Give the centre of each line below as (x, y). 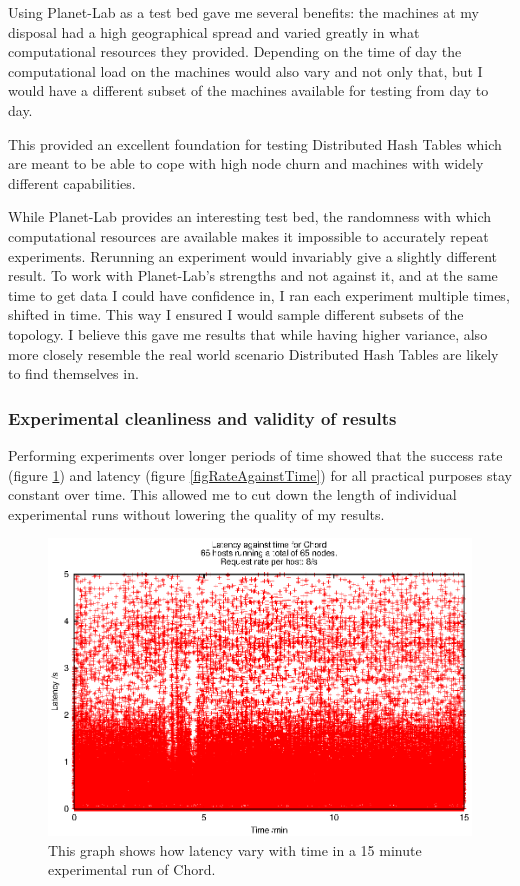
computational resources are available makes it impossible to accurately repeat (248, 235)
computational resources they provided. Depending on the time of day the (235, 51)
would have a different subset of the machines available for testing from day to (248, 90)
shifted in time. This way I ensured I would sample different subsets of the (236, 314)
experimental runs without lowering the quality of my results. (196, 513)
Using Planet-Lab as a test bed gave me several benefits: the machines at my (243, 12)
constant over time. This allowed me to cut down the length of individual (232, 494)
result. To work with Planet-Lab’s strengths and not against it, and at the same (253, 275)
